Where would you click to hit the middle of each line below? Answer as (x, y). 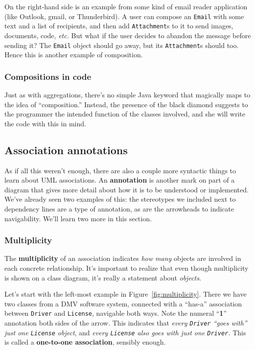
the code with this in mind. (45, 123)
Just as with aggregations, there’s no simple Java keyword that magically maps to (127, 94)
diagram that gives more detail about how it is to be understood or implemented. (127, 189)
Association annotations (66, 150)
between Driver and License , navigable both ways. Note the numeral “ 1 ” (116, 313)
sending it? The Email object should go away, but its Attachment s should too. (122, 45)
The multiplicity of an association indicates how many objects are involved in (123, 258)
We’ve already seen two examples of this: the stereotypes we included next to (120, 199)
